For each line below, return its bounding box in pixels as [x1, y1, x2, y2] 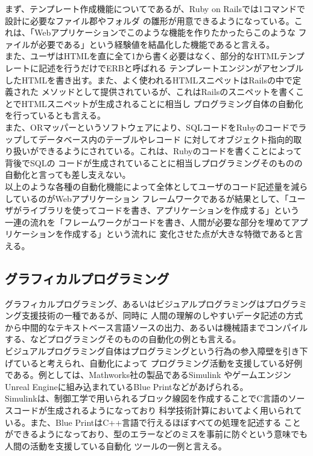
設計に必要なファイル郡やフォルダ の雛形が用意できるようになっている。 [5, 14, 294, 27]
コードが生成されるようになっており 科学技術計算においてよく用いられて [13, 404, 302, 417]
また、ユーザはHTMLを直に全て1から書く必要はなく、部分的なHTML [5, 50, 280, 62]
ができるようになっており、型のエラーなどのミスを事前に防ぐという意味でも [5, 428, 308, 440]
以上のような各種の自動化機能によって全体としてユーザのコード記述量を [5, 180, 291, 192]
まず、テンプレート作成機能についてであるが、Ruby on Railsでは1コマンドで [5, 2, 305, 15]
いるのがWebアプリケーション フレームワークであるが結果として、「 [21, 192, 289, 204]
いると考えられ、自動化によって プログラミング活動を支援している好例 [21, 356, 303, 369]
